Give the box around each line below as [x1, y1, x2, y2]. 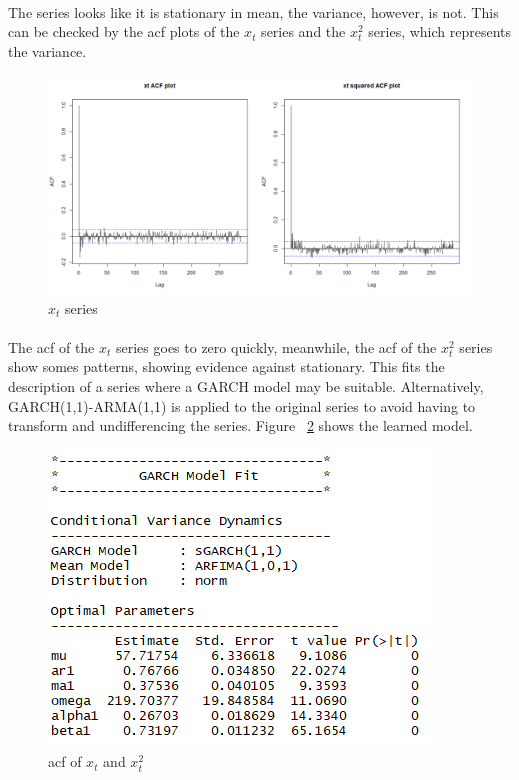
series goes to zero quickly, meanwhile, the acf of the [116, 336, 437, 357]
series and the [261, 21, 346, 42]
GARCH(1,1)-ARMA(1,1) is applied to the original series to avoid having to [8, 395, 476, 416]
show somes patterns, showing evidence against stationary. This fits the [8, 356, 445, 377]
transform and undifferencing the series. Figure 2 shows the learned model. [8, 415, 473, 436]
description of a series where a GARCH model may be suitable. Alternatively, [8, 375, 484, 396]
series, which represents [368, 21, 512, 42]
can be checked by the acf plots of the [8, 21, 240, 42]
